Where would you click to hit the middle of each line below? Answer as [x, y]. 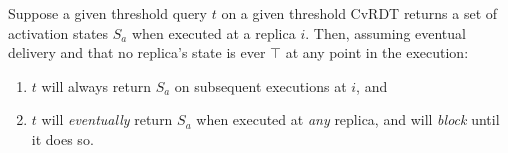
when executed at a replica [213, 32]
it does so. [62, 138]
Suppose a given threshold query [107, 13]
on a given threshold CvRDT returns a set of [359, 13]
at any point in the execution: [377, 52]
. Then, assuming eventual [385, 32]
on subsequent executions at [260, 85]
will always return [96, 85]
